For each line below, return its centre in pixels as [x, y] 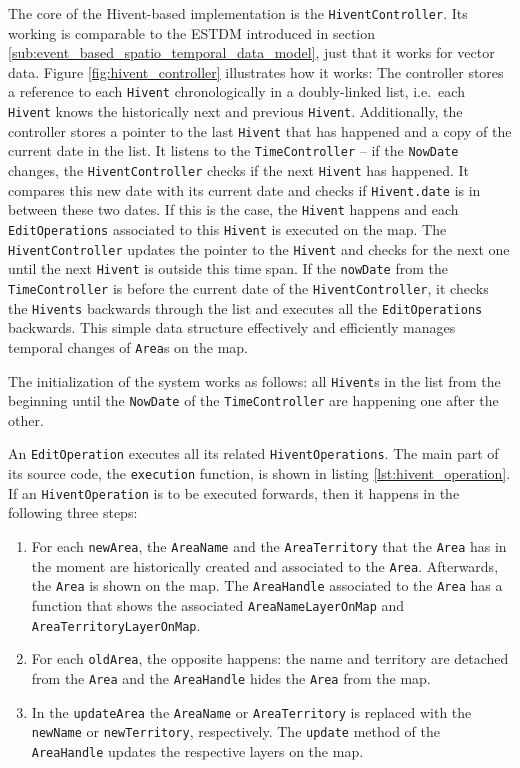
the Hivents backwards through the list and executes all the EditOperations [245, 307]
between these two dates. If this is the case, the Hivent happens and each [233, 209]
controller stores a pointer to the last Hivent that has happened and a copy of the [260, 130]
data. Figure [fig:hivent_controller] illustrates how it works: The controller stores [256, 71]
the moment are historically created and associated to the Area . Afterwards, [265, 565]
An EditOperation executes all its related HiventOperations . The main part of [253, 453]
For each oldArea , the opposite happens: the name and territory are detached [270, 658]
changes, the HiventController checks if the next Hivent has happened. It [239, 170]
